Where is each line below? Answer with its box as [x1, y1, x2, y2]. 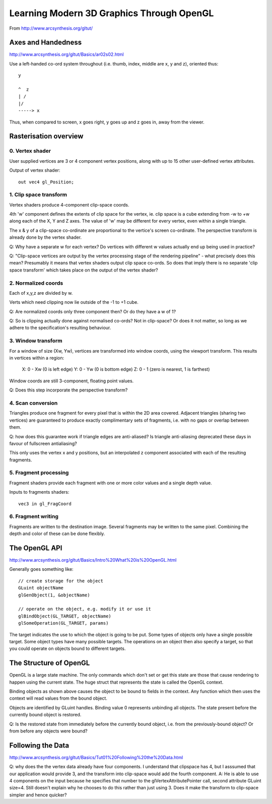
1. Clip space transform [9, 191, 67, 198]
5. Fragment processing [9, 469, 69, 476]
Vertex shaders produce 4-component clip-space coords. [9, 202, 129, 208]
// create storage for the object [18, 578, 103, 584]
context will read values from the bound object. [9, 695, 108, 701]
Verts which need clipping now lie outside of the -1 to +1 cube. [9, 299, 139, 305]
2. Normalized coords [9, 280, 63, 287]
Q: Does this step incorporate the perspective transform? [9, 387, 128, 393]
